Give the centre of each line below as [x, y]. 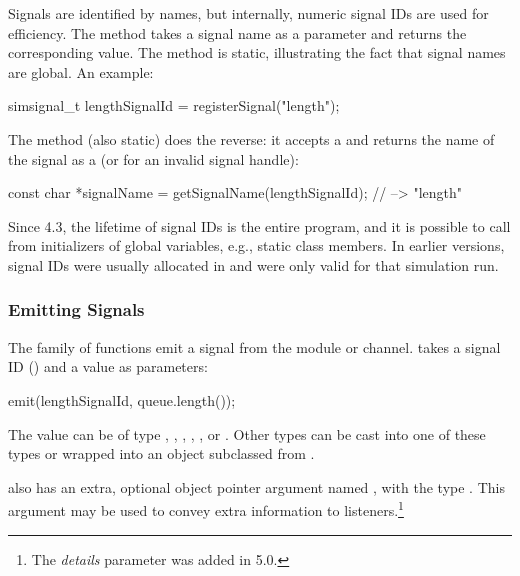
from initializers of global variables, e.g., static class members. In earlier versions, [256, 245]
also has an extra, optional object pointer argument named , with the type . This [256, 486]
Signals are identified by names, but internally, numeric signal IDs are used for [248, 13]
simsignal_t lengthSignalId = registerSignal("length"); [174, 105]
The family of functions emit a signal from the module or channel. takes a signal [254, 346]
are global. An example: [81, 71]
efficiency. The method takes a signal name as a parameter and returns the [237, 32]
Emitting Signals [76, 309]
